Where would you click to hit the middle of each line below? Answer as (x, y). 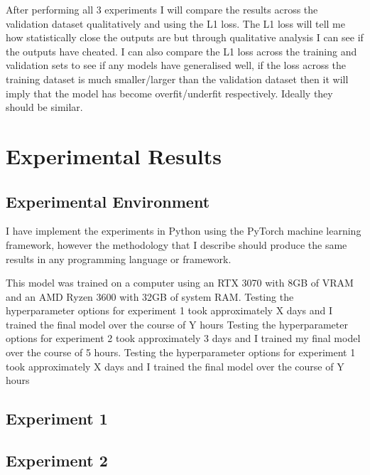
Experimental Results (114, 155)
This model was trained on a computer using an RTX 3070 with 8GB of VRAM (180, 283)
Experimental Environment (108, 201)
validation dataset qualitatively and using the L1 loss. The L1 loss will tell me (176, 23)
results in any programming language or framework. (119, 258)
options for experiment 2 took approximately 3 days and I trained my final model (183, 338)
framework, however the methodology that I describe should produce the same (176, 244)
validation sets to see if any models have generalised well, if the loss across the (176, 65)
